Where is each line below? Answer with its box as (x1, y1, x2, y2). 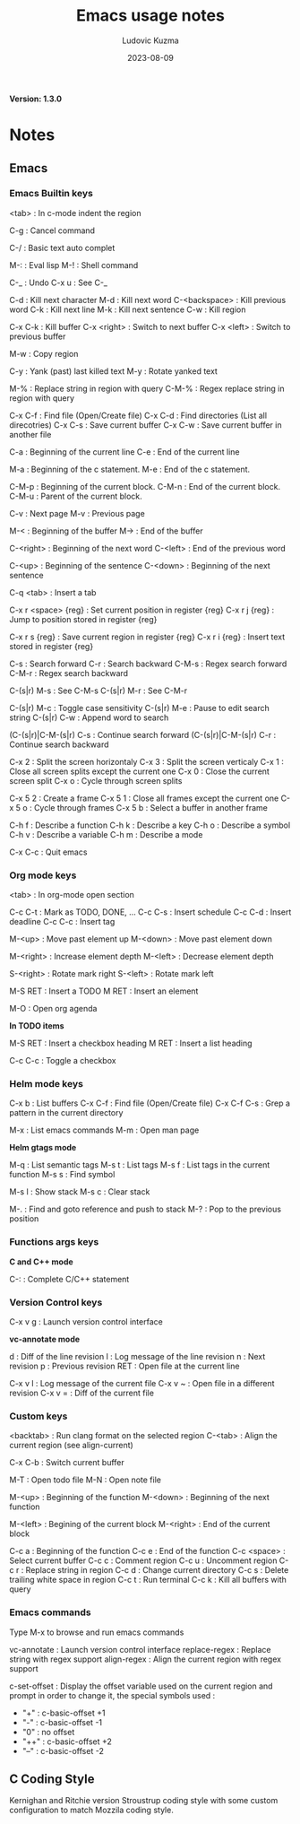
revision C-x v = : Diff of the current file (9, 1387, 155, 1398)
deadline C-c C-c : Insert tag (9, 916, 116, 927)
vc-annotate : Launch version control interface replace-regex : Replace (9, 1644, 271, 1655)
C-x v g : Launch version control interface (9, 1316, 163, 1327)
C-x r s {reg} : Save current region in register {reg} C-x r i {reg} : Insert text (9, 631, 286, 642)
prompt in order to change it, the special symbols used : (9, 1689, 216, 1700)
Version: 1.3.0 (9, 93, 63, 104)
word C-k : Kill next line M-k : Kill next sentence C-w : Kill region (9, 304, 246, 315)
